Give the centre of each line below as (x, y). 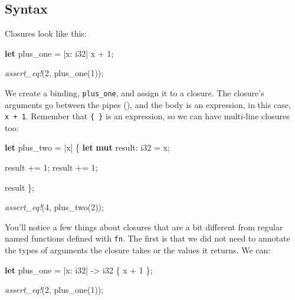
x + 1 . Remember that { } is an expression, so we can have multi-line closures (147, 116)
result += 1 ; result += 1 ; (51, 167)
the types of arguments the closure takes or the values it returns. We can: (138, 250)
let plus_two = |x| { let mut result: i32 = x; (87, 147)
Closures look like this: (46, 33)
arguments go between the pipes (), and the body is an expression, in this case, (148, 104)
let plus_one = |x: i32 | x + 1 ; (59, 53)
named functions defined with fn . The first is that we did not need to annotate (147, 238)
